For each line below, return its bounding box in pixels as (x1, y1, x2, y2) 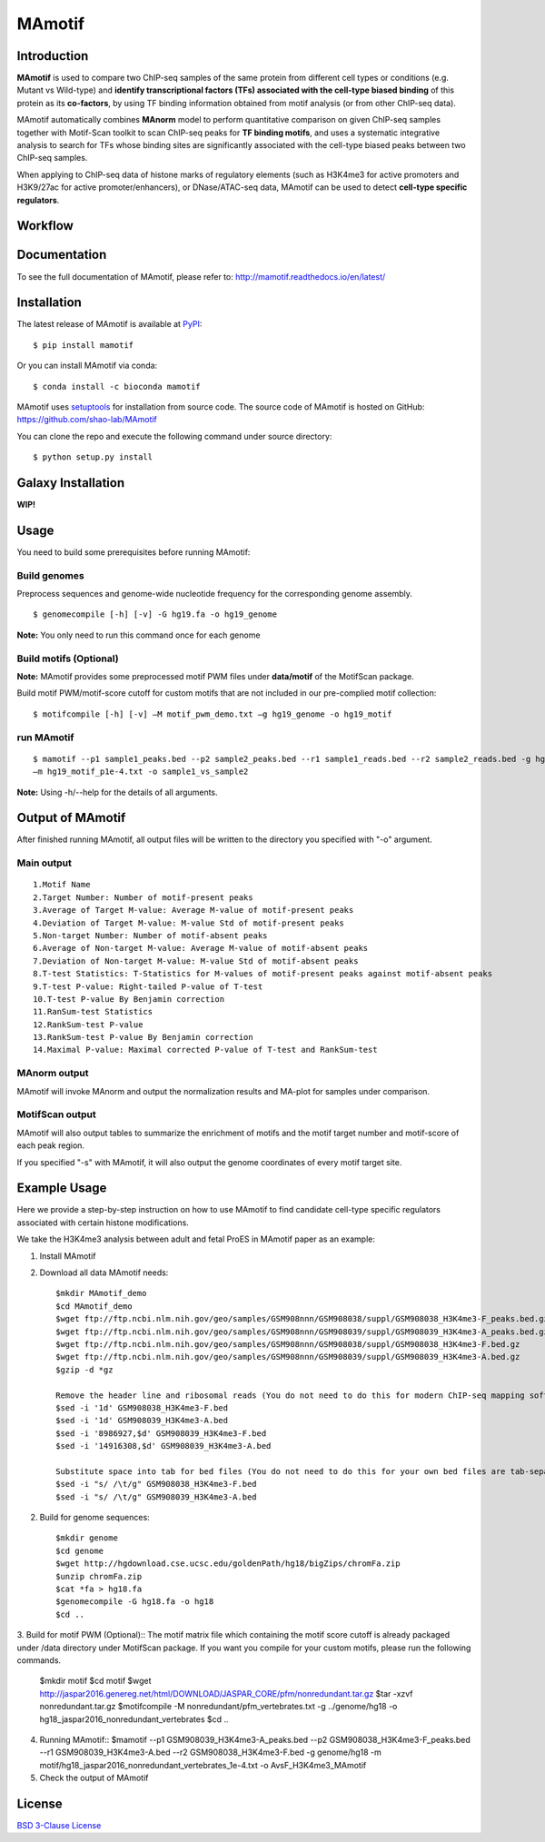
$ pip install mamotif (33, 340, 134, 350)
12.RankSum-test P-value (33, 1019, 144, 1030)
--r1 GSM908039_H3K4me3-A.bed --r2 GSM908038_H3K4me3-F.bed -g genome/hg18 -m (39, 1747, 381, 1758)
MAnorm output (16, 1067, 89, 1080)
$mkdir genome (55, 1533, 118, 1543)
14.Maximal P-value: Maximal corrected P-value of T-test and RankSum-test (33, 1045, 378, 1055)
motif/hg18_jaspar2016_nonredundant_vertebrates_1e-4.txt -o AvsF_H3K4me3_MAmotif (39, 1759, 367, 1770)
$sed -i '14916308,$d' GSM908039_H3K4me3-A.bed (55, 1441, 272, 1451)
